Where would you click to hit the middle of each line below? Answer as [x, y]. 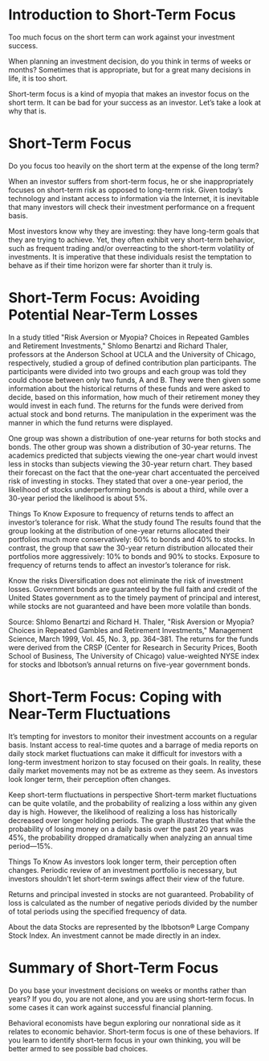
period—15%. [31, 845]
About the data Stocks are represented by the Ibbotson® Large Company [129, 927]
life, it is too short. [38, 78]
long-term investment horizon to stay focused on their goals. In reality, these [135, 762]
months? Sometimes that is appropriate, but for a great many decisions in [130, 69]
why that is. [27, 111]
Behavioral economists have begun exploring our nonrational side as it [124, 1022]
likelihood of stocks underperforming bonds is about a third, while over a [128, 489]
